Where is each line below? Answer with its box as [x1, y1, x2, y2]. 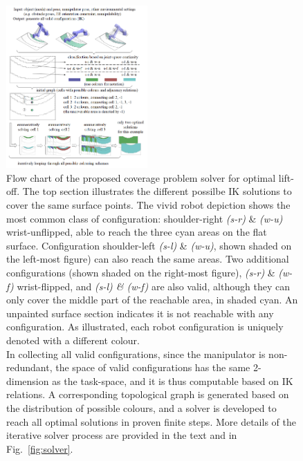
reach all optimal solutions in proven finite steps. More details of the [6, 414, 296, 429]
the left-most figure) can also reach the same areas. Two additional [6, 252, 289, 266]
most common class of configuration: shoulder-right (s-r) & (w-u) [6, 211, 283, 225]
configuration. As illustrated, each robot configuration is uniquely [6, 319, 284, 334]
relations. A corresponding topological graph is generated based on [6, 387, 289, 402]
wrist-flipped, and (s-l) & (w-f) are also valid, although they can [17, 279, 290, 293]
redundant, [6, 360, 53, 375]
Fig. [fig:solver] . [6, 441, 73, 455]
